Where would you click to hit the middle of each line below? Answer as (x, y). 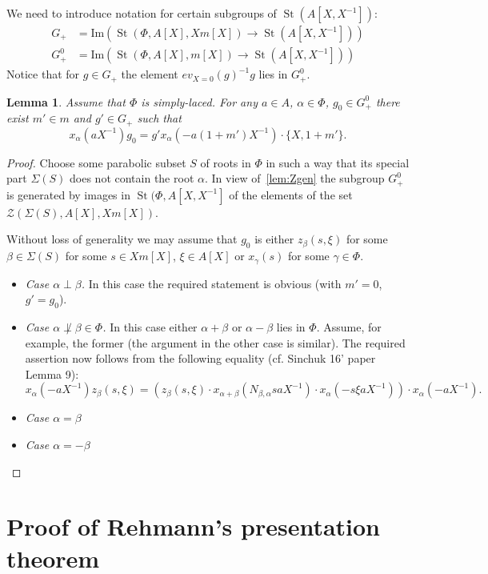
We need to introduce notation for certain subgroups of (142, 13)
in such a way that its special (338, 162)
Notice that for (43, 74)
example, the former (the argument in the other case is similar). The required (215, 342)
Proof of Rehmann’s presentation (194, 526)
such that (159, 118)
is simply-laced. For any (199, 101)
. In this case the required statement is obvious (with (211, 283)
